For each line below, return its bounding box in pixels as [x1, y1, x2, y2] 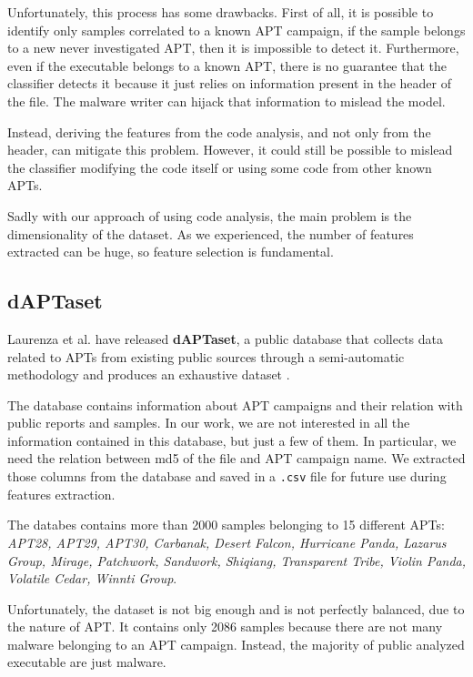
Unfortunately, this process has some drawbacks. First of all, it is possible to [7, 3, 434, 21]
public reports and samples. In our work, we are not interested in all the [7, 413, 410, 432]
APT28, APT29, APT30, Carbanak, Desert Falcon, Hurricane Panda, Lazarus [7, 532, 447, 551]
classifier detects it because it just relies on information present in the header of [7, 74, 451, 93]
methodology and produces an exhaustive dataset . [7, 365, 290, 384]
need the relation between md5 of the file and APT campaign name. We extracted [7, 449, 466, 468]
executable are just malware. [7, 652, 166, 672]
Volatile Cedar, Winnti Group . [7, 569, 177, 588]
